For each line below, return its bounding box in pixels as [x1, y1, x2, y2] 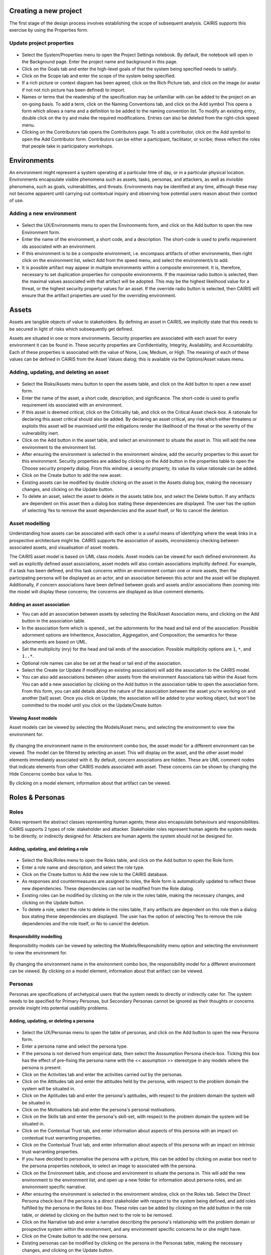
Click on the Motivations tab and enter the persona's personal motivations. [22, 1106, 176, 1112]
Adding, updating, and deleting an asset [9, 368, 109, 375]
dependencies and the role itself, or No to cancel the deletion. [22, 920, 150, 926]
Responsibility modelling [9, 933, 62, 939]
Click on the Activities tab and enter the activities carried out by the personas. [22, 1072, 183, 1078]
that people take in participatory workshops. [22, 143, 113, 149]
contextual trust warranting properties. [22, 1135, 102, 1141]
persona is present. [22, 1064, 62, 1070]
